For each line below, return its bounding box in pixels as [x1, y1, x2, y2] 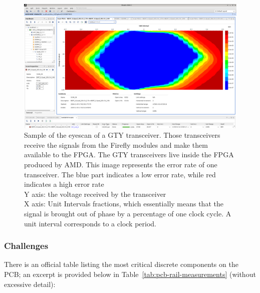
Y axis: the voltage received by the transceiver [24, 188, 166, 199]
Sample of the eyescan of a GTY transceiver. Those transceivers [24, 130, 220, 140]
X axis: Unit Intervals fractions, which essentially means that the [24, 198, 223, 209]
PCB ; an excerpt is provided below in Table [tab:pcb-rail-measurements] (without [4, 268, 256, 279]
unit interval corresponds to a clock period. [24, 218, 156, 228]
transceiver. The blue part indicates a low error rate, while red [24, 169, 216, 179]
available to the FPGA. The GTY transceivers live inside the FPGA [24, 149, 234, 160]
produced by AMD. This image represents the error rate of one [24, 159, 217, 169]
